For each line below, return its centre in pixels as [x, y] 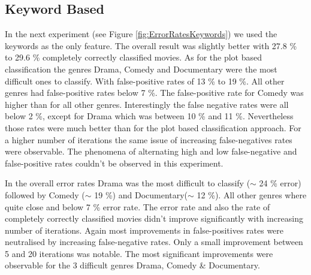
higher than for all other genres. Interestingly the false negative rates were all [147, 104]
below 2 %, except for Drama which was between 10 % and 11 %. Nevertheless [149, 116]
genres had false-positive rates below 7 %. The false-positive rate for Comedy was [154, 93]
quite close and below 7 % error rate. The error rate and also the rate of [138, 206]
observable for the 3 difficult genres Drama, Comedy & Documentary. [132, 265]
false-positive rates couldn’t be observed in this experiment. [114, 163]
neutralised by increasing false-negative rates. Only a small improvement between [154, 242]
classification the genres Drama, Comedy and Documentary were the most [141, 69]
